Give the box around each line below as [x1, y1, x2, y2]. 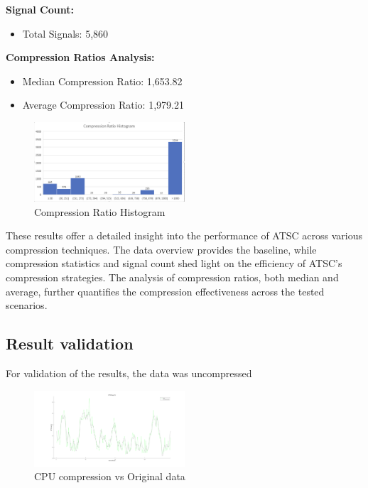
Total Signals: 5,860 [22, 26, 109, 40]
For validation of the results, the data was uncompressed [6, 365, 252, 380]
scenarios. [6, 298, 48, 313]
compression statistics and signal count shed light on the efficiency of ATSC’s [6, 256, 342, 271]
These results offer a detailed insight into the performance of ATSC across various [6, 228, 363, 243]
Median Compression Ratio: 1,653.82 [22, 73, 183, 88]
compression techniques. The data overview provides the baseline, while [6, 242, 317, 256]
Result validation [6, 332, 134, 354]
